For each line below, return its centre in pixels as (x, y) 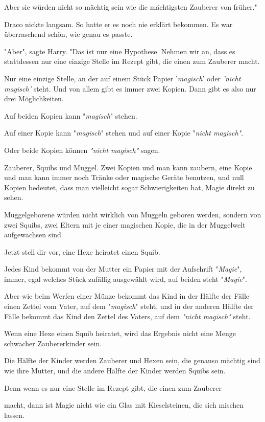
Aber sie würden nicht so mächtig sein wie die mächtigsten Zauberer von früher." (131, 7)
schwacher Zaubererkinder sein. (53, 343)
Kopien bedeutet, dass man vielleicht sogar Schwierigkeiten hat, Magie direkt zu (129, 187)
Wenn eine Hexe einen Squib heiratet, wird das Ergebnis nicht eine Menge (120, 333)
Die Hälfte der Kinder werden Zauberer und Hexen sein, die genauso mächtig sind (132, 360)
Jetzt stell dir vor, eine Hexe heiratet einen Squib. (82, 251)
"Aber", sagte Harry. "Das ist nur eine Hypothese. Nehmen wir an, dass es (120, 51)
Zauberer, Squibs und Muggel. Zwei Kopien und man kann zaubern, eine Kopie (128, 167)
